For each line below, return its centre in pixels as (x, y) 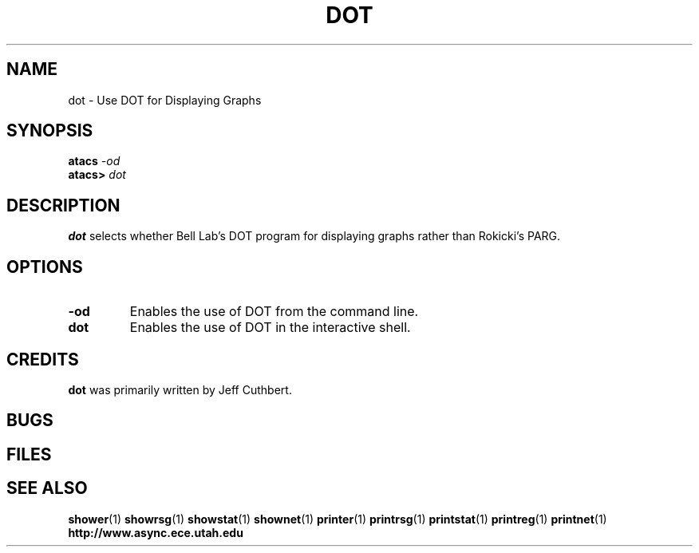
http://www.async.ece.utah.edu (156, 532)
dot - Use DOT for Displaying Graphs (165, 100)
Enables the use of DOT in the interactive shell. (270, 328)
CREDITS (43, 359)
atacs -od (94, 161)
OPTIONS (45, 267)
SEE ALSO (47, 488)
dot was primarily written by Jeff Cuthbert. (180, 389)
